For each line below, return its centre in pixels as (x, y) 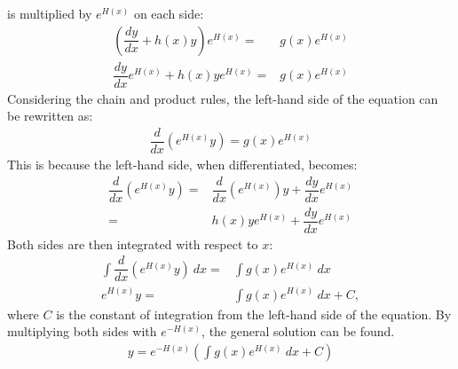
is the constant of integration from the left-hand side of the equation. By (254, 314)
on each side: (169, 13)
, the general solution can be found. (298, 331)
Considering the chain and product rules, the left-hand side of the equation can (223, 98)
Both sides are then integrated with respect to (133, 243)
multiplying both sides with (82, 331)
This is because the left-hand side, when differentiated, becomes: (182, 164)
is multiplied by (50, 13)
